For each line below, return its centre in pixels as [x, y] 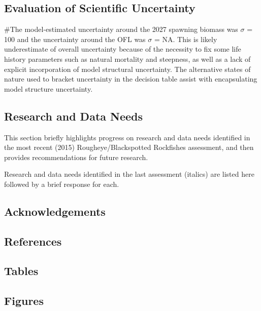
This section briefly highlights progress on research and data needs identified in [127, 137]
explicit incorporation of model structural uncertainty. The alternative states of [127, 69]
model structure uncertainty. [48, 88]
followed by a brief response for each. [62, 184]
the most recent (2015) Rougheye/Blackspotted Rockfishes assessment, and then [129, 147]
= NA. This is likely [186, 39]
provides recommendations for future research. [76, 157]
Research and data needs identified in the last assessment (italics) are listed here [129, 174]
